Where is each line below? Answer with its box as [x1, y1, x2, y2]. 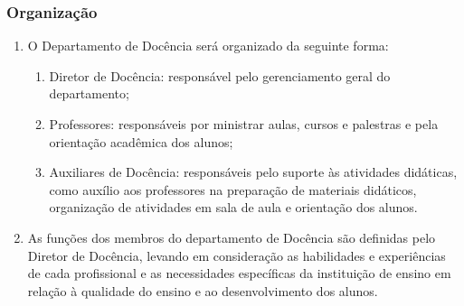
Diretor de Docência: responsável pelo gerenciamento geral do [49, 66, 391, 85]
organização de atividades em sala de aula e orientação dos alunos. [49, 198, 418, 217]
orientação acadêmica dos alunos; [49, 132, 233, 151]
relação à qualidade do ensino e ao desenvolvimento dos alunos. [27, 281, 378, 300]
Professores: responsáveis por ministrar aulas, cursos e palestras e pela [49, 115, 439, 133]
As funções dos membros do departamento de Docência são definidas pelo [27, 227, 436, 246]
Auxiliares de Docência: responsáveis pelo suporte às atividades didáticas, [49, 162, 458, 181]
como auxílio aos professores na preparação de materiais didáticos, [49, 180, 417, 199]
